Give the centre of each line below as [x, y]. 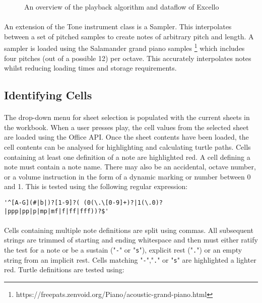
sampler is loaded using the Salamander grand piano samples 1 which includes [124, 47]
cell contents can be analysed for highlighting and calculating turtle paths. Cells [127, 146]
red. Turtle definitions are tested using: [64, 269]
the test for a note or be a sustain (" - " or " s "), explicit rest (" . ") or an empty [123, 250]
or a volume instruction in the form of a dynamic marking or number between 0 [127, 176]
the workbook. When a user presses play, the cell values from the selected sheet [126, 127]
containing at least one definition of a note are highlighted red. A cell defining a [127, 157]
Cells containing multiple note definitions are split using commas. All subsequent [129, 230]
